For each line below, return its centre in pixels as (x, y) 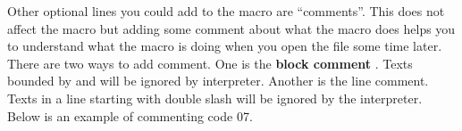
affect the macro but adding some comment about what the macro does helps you (231, 28)
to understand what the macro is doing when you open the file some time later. (225, 46)
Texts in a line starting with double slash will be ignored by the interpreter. (215, 98)
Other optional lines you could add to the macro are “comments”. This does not (226, 11)
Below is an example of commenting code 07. (130, 115)
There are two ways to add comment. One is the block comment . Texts (210, 63)
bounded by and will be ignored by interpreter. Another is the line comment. (218, 81)
